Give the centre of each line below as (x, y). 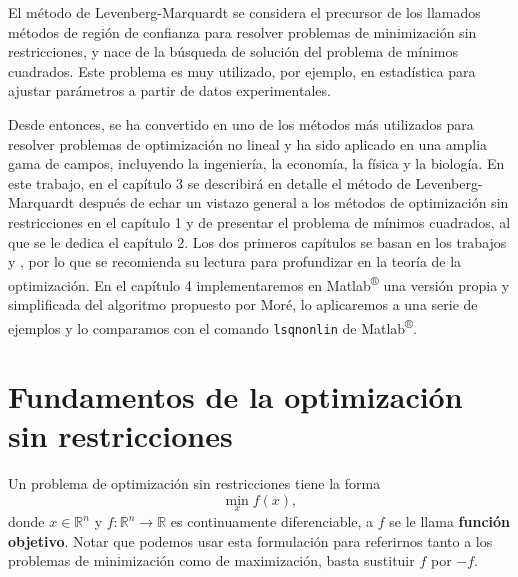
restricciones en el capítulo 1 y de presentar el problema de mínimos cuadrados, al (259, 221)
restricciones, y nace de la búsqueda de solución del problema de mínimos (233, 51)
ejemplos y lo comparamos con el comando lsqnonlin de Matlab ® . (212, 326)
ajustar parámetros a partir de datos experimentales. (169, 90)
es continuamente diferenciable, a (272, 521)
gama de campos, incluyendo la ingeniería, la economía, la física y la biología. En (256, 163)
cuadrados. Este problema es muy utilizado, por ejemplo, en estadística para (242, 70)
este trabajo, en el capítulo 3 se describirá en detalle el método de (209, 182)
